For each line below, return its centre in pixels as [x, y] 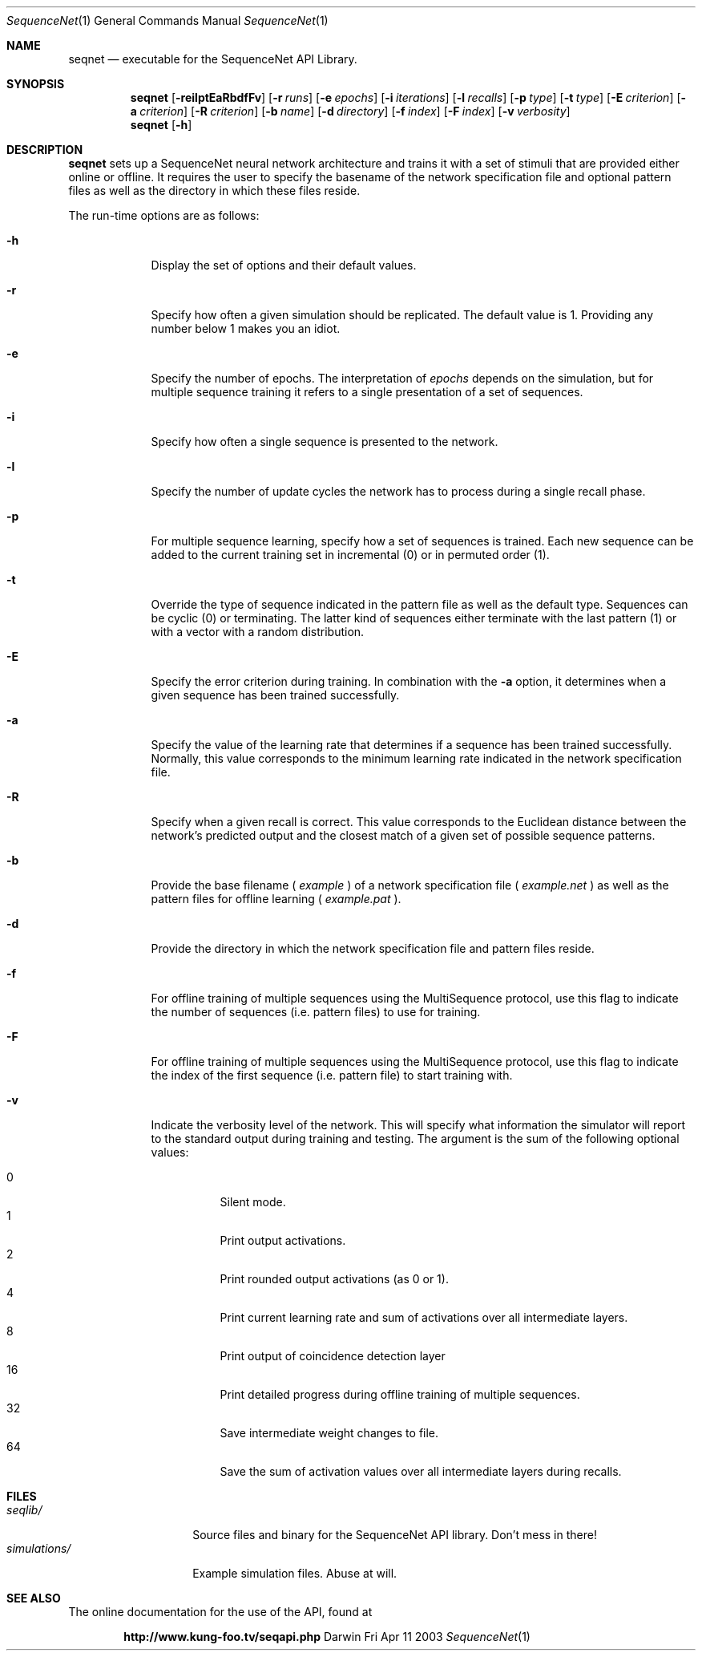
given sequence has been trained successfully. [275, 695]
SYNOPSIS [36, 84]
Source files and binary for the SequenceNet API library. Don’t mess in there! [395, 1535]
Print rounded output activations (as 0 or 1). [334, 1279]
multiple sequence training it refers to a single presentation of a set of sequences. [367, 392]
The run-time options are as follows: [164, 215]
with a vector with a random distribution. [258, 632]
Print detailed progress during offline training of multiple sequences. [400, 1394]
